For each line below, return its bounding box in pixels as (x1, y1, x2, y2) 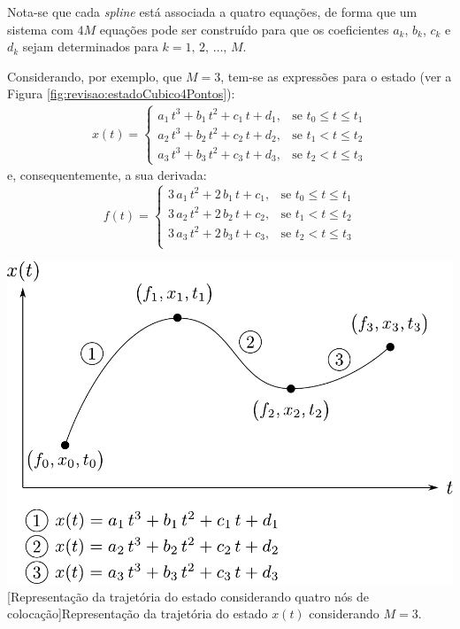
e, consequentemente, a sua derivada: (7, 166, 207, 184)
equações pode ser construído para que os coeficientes (99, 19, 389, 38)
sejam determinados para (22, 37, 158, 56)
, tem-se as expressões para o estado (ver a (220, 66, 452, 85)
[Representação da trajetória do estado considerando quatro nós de (7, 586, 370, 605)
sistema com (7, 19, 73, 38)
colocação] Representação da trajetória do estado (7, 604, 268, 623)
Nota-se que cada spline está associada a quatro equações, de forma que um (7, 3, 418, 20)
